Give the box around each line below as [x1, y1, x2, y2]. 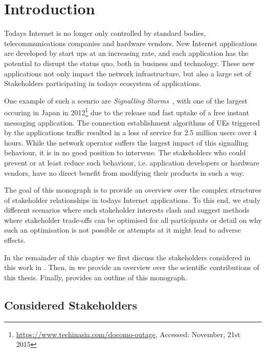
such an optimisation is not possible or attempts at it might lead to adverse [4, 224, 241, 235]
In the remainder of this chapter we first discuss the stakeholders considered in [4, 252, 251, 262]
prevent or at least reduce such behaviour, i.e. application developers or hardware [4, 157, 259, 168]
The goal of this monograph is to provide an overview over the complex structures [4, 184, 261, 195]
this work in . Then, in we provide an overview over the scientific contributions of [4, 262, 259, 273]
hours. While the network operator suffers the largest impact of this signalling [4, 137, 249, 148]
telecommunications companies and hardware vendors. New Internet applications [4, 37, 257, 48]
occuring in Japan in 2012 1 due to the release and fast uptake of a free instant [4, 106, 249, 117]
